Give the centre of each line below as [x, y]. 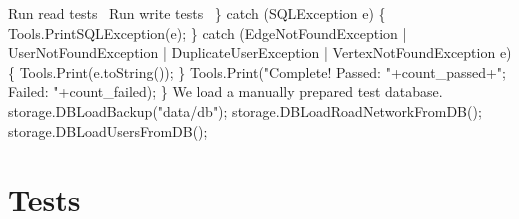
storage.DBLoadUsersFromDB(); [108, 130]
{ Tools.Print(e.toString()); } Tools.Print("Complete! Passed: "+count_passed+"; [257, 71]
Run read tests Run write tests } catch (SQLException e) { [197, 13]
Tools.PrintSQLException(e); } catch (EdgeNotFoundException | [207, 32]
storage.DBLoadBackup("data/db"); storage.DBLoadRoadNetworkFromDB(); [245, 110]
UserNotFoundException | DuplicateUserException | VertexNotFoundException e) [260, 52]
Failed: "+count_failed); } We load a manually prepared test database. [225, 91]
